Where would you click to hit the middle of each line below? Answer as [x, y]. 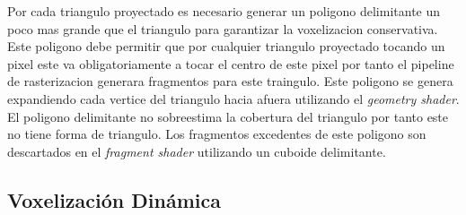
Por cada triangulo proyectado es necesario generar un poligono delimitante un [224, 11]
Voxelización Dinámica [114, 199]
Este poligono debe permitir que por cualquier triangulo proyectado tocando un [226, 46]
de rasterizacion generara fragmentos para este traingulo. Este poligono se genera [230, 81]
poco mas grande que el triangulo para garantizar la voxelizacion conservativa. [223, 28]
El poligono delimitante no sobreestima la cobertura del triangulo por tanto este [228, 116]
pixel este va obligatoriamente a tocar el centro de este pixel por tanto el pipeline [231, 63]
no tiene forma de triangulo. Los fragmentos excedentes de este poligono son [217, 134]
